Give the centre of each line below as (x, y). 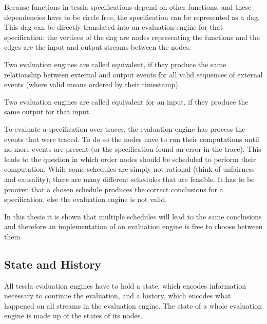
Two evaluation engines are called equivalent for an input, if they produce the (126, 101)
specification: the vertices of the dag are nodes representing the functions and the (132, 37)
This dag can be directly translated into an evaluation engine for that (114, 27)
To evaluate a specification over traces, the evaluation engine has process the (125, 128)
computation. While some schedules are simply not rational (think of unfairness (129, 169)
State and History (53, 264)
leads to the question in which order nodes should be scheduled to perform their (130, 159)
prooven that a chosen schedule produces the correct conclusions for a (114, 189)
